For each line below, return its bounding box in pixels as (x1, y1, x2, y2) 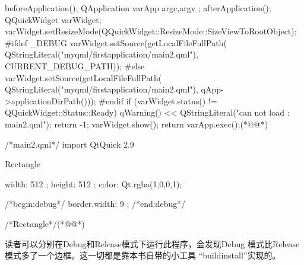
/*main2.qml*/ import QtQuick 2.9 (5, 138, 134, 150)
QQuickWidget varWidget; (5, 13, 102, 25)
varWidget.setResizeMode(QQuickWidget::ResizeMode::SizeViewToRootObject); (5, 25, 297, 37)
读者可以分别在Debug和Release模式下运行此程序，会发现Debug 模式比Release (5, 237, 300, 250)
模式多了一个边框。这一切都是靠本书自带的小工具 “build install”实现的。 (5, 249, 281, 261)
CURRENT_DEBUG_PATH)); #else (5, 59, 145, 72)
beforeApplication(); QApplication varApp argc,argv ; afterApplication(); (5, 2, 271, 14)
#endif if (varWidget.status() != (99, 94, 217, 107)
